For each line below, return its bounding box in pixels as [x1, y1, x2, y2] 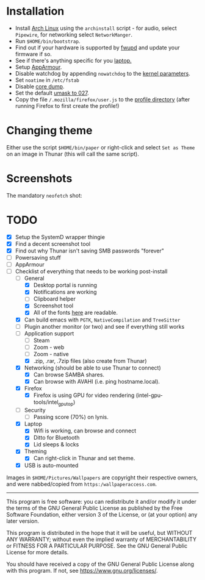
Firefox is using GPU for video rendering [33, 392, 135, 399]
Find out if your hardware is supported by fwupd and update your [15, 44, 180, 51]
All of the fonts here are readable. [33, 309, 118, 317]
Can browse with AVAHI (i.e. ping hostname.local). [33, 378, 160, 385]
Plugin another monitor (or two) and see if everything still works [24, 323, 185, 330]
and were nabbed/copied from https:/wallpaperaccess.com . [6, 480, 157, 487]
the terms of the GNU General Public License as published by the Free [6, 504, 183, 512]
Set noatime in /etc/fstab [15, 76, 79, 84]
